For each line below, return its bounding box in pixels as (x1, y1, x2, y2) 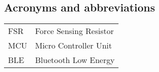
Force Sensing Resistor (35, 25, 114, 37)
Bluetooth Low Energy (35, 54, 115, 66)
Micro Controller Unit (35, 39, 112, 51)
